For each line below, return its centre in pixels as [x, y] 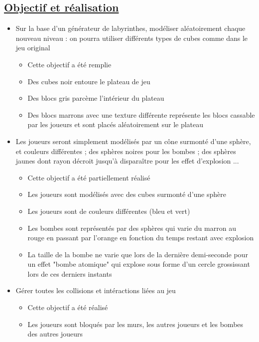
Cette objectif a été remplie [69, 64]
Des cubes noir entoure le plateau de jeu [89, 81]
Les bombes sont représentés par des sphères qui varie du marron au [132, 228]
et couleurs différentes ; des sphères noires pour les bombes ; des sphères [126, 151]
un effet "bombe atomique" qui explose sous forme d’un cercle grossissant [139, 264]
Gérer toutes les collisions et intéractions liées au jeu [96, 290]
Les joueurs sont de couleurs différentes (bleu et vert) [109, 211]
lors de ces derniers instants [70, 273]
